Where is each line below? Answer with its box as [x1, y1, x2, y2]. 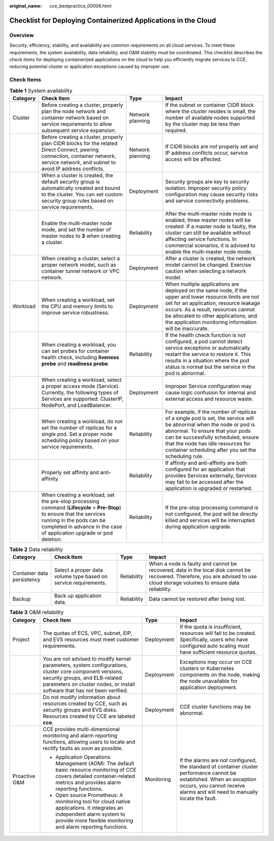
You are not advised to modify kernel [43, 655, 131, 662]
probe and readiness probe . [41, 360, 110, 367]
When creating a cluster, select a [41, 255, 120, 262]
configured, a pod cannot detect [165, 338, 243, 345]
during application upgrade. [165, 523, 232, 530]
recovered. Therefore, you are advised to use [149, 573, 257, 580]
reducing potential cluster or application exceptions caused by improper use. [9, 63, 170, 69]
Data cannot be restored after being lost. [149, 595, 246, 603]
